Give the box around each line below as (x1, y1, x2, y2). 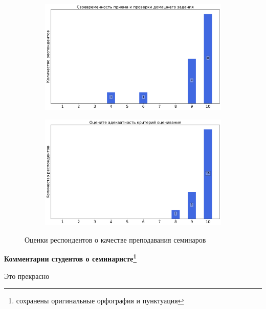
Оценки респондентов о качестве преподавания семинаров (25, 234, 206, 245)
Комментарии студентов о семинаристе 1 (4, 252, 137, 264)
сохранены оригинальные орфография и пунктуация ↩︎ (16, 295, 184, 306)
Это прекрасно (4, 270, 50, 281)
